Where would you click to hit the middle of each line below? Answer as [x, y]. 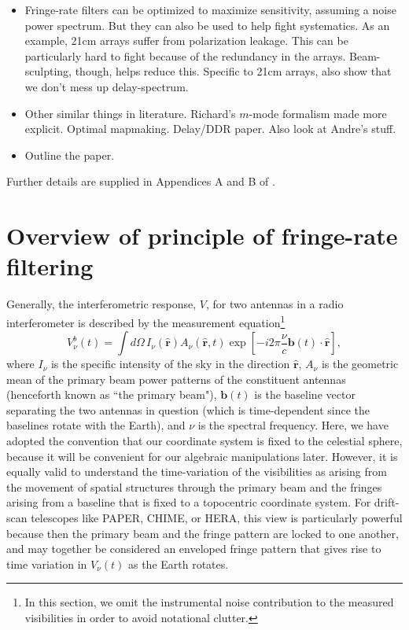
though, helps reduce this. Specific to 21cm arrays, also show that [233, 71]
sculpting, [48, 71]
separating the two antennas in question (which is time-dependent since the [188, 409]
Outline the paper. [70, 155]
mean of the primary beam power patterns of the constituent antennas [176, 379]
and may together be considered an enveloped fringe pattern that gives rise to [194, 549]
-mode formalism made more [318, 113]
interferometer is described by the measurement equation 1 [146, 321]
